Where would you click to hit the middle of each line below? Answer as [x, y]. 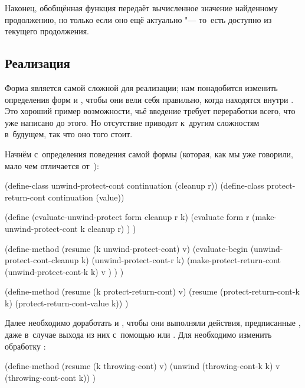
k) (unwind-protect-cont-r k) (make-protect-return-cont [181, 260]
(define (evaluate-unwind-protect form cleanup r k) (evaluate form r [127, 217]
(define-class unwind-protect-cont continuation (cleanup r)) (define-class [135, 185]
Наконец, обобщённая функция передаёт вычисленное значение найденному [141, 8]
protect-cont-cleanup [42, 260]
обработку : [25, 346]
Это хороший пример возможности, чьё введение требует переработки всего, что [150, 111]
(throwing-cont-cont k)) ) [50, 377]
